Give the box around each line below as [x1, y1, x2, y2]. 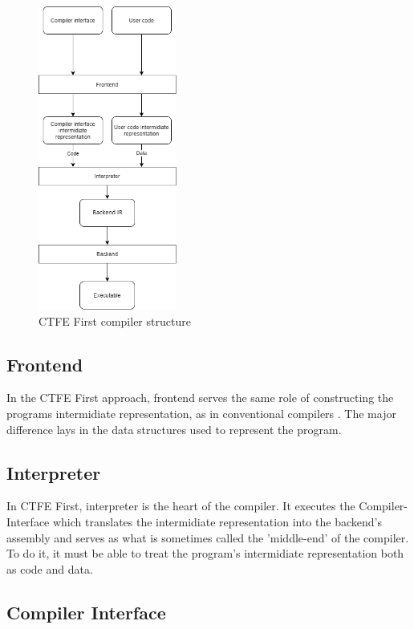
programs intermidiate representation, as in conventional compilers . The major [6, 404, 396, 421]
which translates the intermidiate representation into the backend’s [52, 513, 382, 530]
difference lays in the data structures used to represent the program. [6, 420, 342, 437]
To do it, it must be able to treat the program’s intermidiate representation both [6, 545, 404, 562]
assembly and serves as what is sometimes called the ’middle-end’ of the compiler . [6, 529, 409, 546]
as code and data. [6, 560, 93, 577]
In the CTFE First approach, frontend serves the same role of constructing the [6, 389, 394, 406]
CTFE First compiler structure [39, 312, 191, 329]
